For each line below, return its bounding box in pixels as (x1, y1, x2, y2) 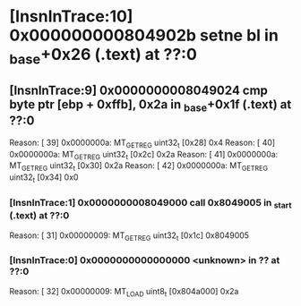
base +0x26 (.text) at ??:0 (9, 45, 197, 68)
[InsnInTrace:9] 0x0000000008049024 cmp (9, 83, 269, 98)
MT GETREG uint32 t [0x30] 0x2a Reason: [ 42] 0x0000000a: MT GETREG (9, 160, 269, 174)
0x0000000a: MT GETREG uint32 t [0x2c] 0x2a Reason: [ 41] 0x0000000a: (9, 149, 279, 162)
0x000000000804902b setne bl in (9, 25, 279, 46)
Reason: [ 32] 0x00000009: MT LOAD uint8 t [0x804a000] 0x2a (9, 285, 239, 299)
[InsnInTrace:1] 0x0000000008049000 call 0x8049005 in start (9, 196, 292, 211)
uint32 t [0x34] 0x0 (9, 172, 79, 184)
